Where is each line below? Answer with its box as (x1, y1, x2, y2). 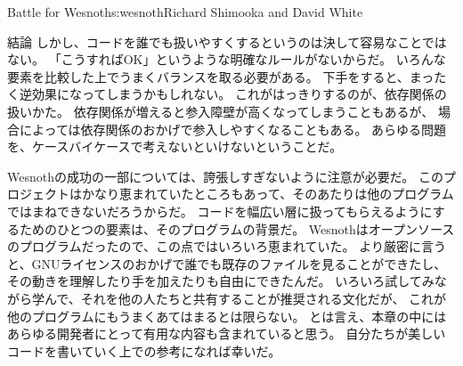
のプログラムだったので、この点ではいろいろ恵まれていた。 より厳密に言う (7, 237, 446, 256)
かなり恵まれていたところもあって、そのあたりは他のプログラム (81, 184, 454, 203)
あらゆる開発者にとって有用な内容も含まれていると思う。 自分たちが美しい (7, 324, 446, 343)
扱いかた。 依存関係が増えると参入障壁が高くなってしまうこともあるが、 (7, 102, 435, 120)
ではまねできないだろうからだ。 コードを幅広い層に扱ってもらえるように (7, 201, 433, 220)
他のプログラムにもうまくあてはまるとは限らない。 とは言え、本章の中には (7, 306, 447, 325)
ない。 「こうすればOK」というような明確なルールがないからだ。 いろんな (7, 50, 446, 69)
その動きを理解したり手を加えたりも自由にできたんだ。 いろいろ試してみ (7, 272, 435, 290)
